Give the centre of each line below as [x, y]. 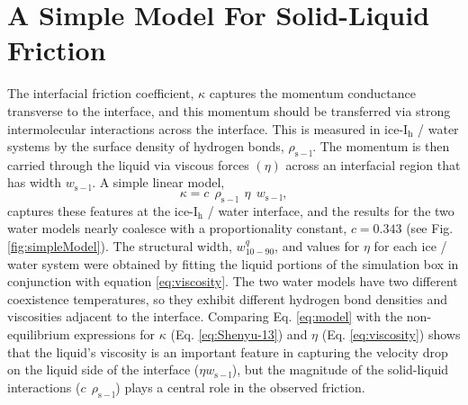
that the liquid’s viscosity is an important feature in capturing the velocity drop [228, 351]
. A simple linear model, [158, 182]
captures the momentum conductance [312, 93]
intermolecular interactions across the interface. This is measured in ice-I [208, 128]
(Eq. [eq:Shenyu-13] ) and [239, 334]
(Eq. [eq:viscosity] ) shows [391, 334]
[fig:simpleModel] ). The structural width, [120, 246]
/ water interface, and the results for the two [331, 210]
